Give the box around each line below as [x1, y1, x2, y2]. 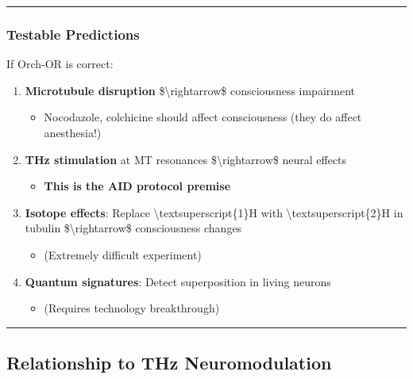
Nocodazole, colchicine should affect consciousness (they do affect [44, 109, 362, 125]
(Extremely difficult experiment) [44, 246, 202, 262]
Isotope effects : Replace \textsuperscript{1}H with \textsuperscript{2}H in [25, 204, 403, 220]
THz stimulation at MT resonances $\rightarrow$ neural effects [25, 151, 347, 167]
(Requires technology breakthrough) [44, 300, 220, 316]
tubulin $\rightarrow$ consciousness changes [25, 220, 242, 236]
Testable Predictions [6, 24, 140, 44]
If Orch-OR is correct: [6, 56, 114, 72]
